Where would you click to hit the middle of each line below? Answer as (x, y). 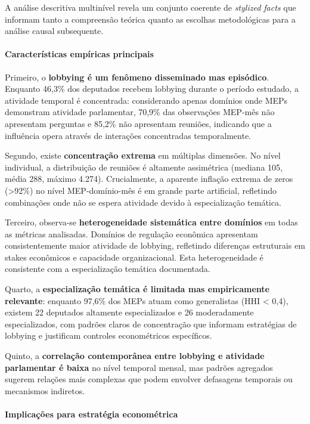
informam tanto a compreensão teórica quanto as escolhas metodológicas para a (150, 19)
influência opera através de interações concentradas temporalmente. (128, 135)
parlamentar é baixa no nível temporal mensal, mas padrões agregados (139, 367)
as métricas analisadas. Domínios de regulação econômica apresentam (131, 233)
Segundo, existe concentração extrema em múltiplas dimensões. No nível (143, 155)
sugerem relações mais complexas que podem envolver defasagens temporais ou (149, 379)
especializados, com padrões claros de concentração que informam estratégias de (151, 324)
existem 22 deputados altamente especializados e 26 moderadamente (129, 312)
